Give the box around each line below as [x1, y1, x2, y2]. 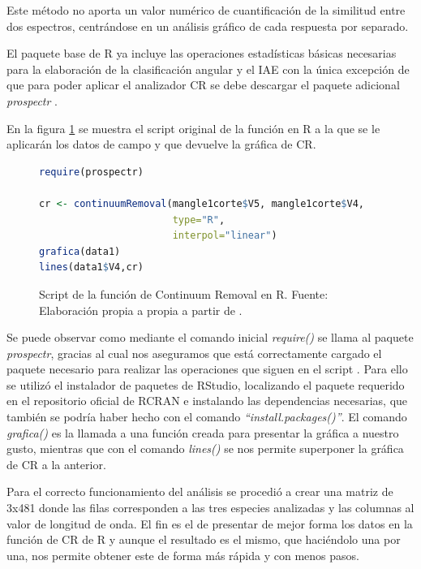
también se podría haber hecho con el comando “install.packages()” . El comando [6, 408, 407, 425]
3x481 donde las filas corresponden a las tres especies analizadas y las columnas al [6, 499, 415, 516]
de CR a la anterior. [6, 455, 106, 472]
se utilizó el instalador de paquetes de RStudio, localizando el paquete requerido [6, 376, 405, 393]
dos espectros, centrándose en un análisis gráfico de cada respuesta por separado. [6, 17, 409, 34]
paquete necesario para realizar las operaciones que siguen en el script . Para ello [6, 360, 408, 377]
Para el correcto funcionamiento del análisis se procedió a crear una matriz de [6, 483, 393, 500]
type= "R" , [172, 213, 226, 226]
